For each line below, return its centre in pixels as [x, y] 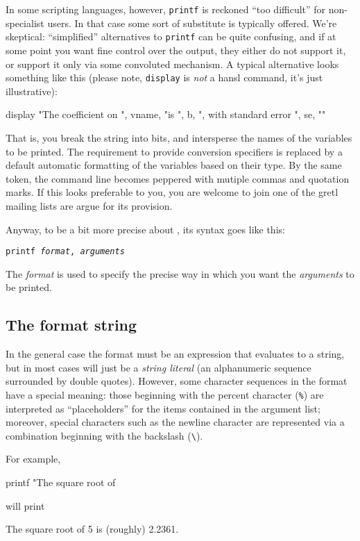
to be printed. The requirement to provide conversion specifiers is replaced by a [174, 151]
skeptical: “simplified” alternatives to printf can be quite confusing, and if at [171, 36]
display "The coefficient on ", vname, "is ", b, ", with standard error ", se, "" [166, 114]
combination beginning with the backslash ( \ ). [104, 435]
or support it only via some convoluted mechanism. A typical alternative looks [172, 64]
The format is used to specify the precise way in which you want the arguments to [180, 273]
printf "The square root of [61, 482]
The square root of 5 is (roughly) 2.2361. [92, 529]
